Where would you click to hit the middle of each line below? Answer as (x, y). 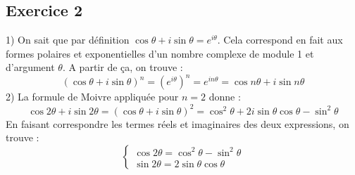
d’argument (30, 67)
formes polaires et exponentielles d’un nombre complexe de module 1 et (160, 53)
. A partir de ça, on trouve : (123, 67)
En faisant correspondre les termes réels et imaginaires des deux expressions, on (177, 123)
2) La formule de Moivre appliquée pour (92, 97)
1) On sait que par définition (68, 40)
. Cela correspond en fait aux (280, 40)
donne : (225, 97)
